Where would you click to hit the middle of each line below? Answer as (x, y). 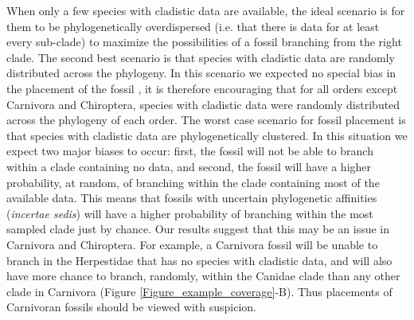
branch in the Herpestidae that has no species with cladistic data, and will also (199, 260)
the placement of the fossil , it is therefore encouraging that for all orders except (202, 88)
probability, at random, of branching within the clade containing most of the (193, 182)
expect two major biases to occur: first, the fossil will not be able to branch (190, 151)
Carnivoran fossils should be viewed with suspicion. (132, 307)
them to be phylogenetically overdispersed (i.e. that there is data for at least (193, 26)
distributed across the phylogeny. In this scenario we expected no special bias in (201, 73)
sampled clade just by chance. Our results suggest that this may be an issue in (198, 229)
